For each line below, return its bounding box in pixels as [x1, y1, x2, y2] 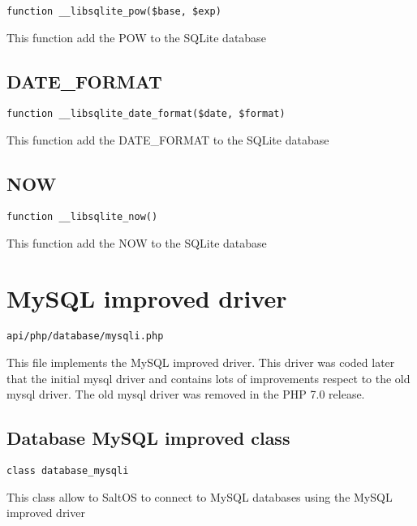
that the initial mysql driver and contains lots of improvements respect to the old [6, 369, 411, 386]
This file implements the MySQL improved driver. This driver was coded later [6, 353, 395, 370]
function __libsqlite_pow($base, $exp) [6, 6, 221, 17]
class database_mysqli [6, 464, 129, 476]
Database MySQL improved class [6, 425, 290, 451]
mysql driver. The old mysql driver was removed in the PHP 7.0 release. [6, 386, 365, 403]
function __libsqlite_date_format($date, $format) [6, 108, 286, 120]
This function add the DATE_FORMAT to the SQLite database [6, 131, 329, 149]
